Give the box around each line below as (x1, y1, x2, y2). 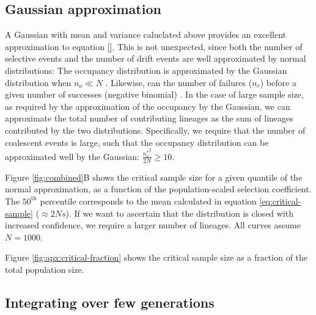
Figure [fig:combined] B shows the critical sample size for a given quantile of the (5, 170, 303, 183)
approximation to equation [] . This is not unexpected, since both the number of (5, 40, 303, 52)
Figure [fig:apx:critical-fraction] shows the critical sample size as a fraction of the (5, 251, 308, 264)
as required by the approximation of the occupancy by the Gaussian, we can (5, 100, 290, 112)
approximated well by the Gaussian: (5, 150, 140, 162)
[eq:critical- (259, 194, 301, 207)
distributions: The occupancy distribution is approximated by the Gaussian (5, 63, 287, 76)
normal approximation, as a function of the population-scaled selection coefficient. (5, 183, 312, 195)
